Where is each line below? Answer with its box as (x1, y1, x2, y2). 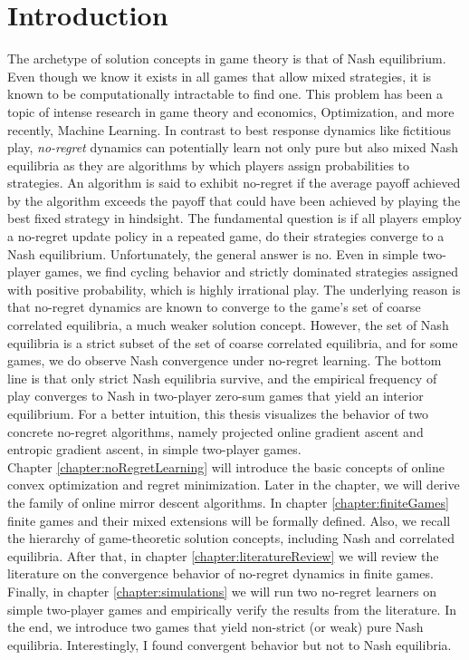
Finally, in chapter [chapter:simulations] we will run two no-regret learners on (7, 581, 437, 600)
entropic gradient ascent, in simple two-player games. (7, 440, 301, 459)
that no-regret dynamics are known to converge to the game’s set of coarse (7, 297, 421, 316)
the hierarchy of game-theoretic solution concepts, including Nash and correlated (7, 529, 455, 548)
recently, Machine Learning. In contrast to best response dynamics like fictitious (7, 120, 452, 139)
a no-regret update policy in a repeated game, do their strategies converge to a (7, 227, 445, 246)
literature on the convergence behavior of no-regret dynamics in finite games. (7, 564, 434, 583)
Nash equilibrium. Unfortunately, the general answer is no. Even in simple (7, 244, 418, 263)
